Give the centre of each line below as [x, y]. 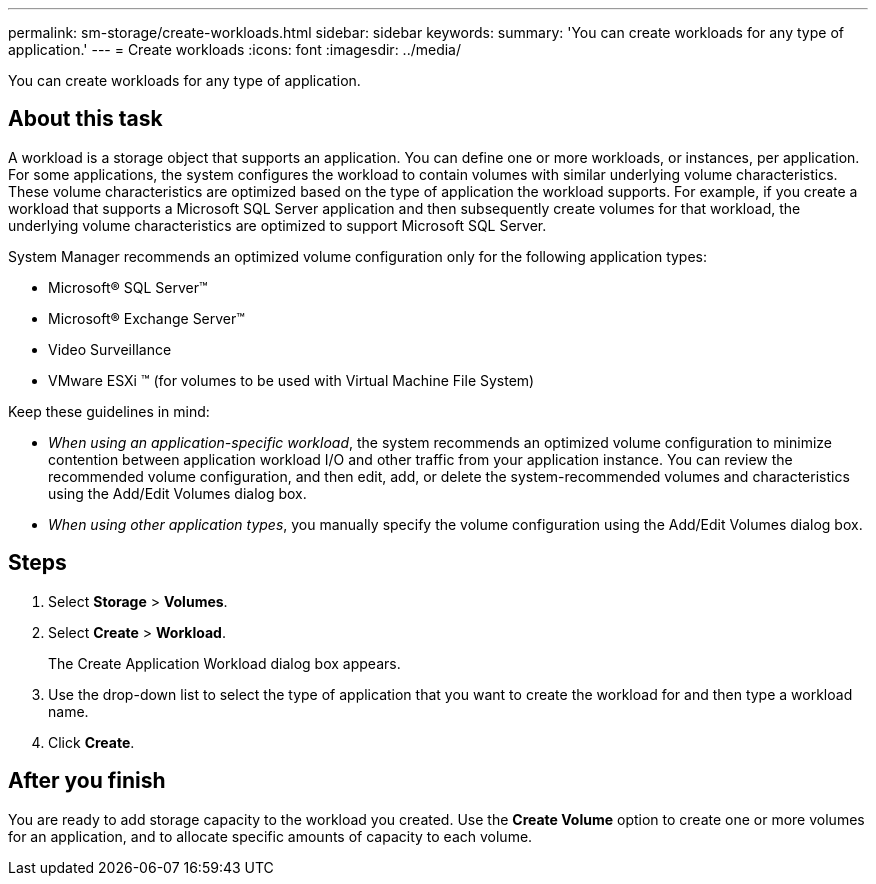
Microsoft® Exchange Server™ [146, 318]
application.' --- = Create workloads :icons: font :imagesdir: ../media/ [235, 49]
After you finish [87, 781]
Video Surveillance [110, 349]
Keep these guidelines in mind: [109, 411]
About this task [85, 119]
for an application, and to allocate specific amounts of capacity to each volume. [270, 836]
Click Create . [91, 742]
